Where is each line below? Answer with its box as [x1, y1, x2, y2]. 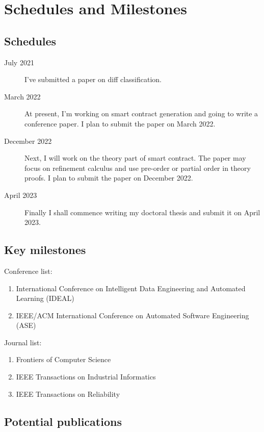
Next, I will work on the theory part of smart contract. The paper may [24, 153, 246, 163]
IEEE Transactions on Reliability [16, 388, 120, 399]
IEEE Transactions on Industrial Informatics [16, 371, 156, 382]
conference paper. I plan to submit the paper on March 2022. [24, 118, 216, 129]
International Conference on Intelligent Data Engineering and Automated [16, 283, 246, 293]
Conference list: [4, 265, 52, 276]
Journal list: [4, 337, 42, 347]
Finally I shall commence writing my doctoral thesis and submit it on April [24, 207, 260, 217]
